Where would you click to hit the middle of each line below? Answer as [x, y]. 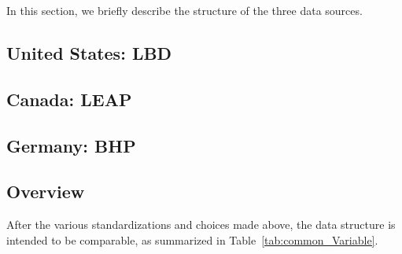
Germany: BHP [71, 145]
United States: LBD [89, 52]
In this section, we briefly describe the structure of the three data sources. [184, 10]
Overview [46, 191]
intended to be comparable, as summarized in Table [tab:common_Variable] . [192, 239]
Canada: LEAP [69, 99]
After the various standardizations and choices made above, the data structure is [201, 225]
